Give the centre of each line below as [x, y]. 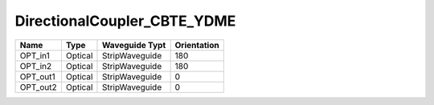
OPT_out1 [37, 76]
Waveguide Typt [134, 45]
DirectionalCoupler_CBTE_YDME [125, 21]
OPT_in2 [36, 66]
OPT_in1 [35, 55]
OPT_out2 [38, 87]
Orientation [197, 45]
